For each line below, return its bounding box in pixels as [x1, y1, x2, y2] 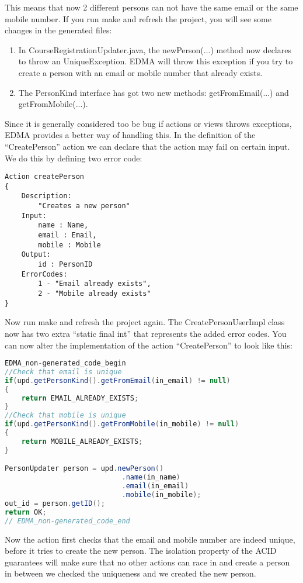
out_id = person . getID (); [5, 499, 105, 508]
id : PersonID [38, 260, 93, 269]
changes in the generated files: [5, 24, 112, 36]
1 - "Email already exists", [38, 280, 151, 288]
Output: [21, 250, 51, 259]
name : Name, [38, 221, 89, 230]
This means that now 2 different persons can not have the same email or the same [5, 1, 298, 13]
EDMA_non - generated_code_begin [5, 359, 126, 368]
